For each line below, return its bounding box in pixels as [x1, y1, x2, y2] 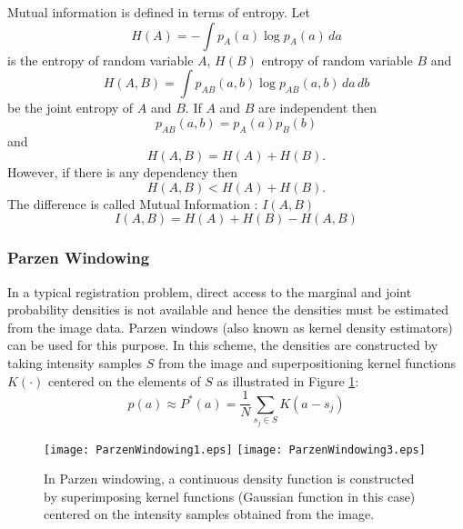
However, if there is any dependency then [7, 163, 237, 182]
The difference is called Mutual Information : [7, 194, 258, 213]
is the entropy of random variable [7, 50, 194, 69]
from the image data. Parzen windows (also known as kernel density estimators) [7, 317, 453, 336]
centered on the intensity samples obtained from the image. [44, 504, 375, 524]
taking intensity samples [7, 353, 143, 372]
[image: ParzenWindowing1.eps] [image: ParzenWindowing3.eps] [44, 443, 426, 456]
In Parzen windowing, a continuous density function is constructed [44, 469, 415, 488]
